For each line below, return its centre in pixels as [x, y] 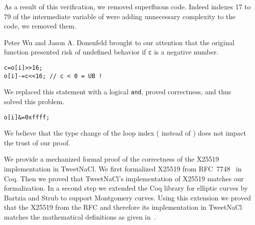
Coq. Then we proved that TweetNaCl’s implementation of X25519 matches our [124, 178]
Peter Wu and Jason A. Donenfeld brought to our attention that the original [119, 42]
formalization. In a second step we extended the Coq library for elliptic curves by [126, 188]
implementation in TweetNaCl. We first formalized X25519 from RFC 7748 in [123, 169]
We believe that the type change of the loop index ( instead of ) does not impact [125, 133]
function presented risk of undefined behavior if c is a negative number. [111, 52]
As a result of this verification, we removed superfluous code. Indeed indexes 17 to [127, 6]
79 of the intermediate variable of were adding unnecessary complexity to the [120, 16]
